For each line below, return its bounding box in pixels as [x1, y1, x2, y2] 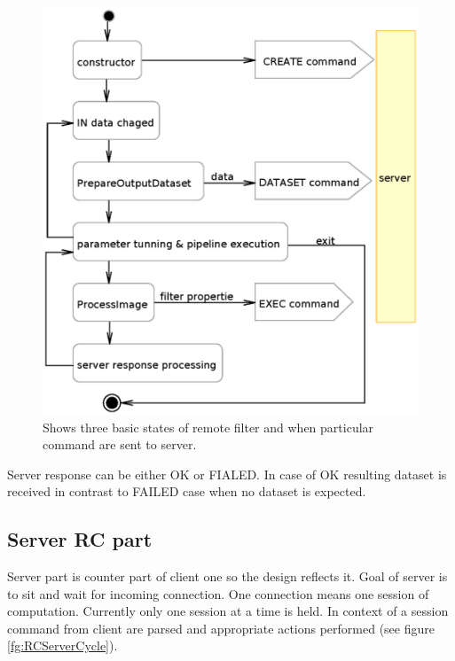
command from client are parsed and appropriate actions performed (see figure [7, 618, 435, 637]
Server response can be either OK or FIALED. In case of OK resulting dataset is [7, 464, 447, 483]
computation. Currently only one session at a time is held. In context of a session [7, 602, 449, 620]
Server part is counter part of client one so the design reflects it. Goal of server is [7, 567, 448, 586]
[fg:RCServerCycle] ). [7, 636, 118, 655]
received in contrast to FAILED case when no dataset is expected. [7, 482, 366, 501]
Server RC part [7, 525, 153, 553]
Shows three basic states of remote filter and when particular [43, 417, 374, 436]
